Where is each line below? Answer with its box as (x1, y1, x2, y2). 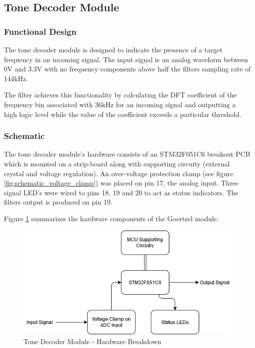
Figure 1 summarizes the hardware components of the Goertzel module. (4, 213, 219, 223)
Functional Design (4, 25, 77, 37)
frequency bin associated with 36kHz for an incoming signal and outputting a (4, 99, 236, 109)
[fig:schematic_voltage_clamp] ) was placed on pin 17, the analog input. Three (4, 178, 239, 188)
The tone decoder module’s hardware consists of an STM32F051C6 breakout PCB (4, 149, 251, 159)
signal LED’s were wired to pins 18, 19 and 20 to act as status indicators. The (4, 187, 238, 197)
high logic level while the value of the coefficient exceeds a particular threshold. (4, 109, 242, 119)
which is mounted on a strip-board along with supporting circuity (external (4, 158, 230, 168)
